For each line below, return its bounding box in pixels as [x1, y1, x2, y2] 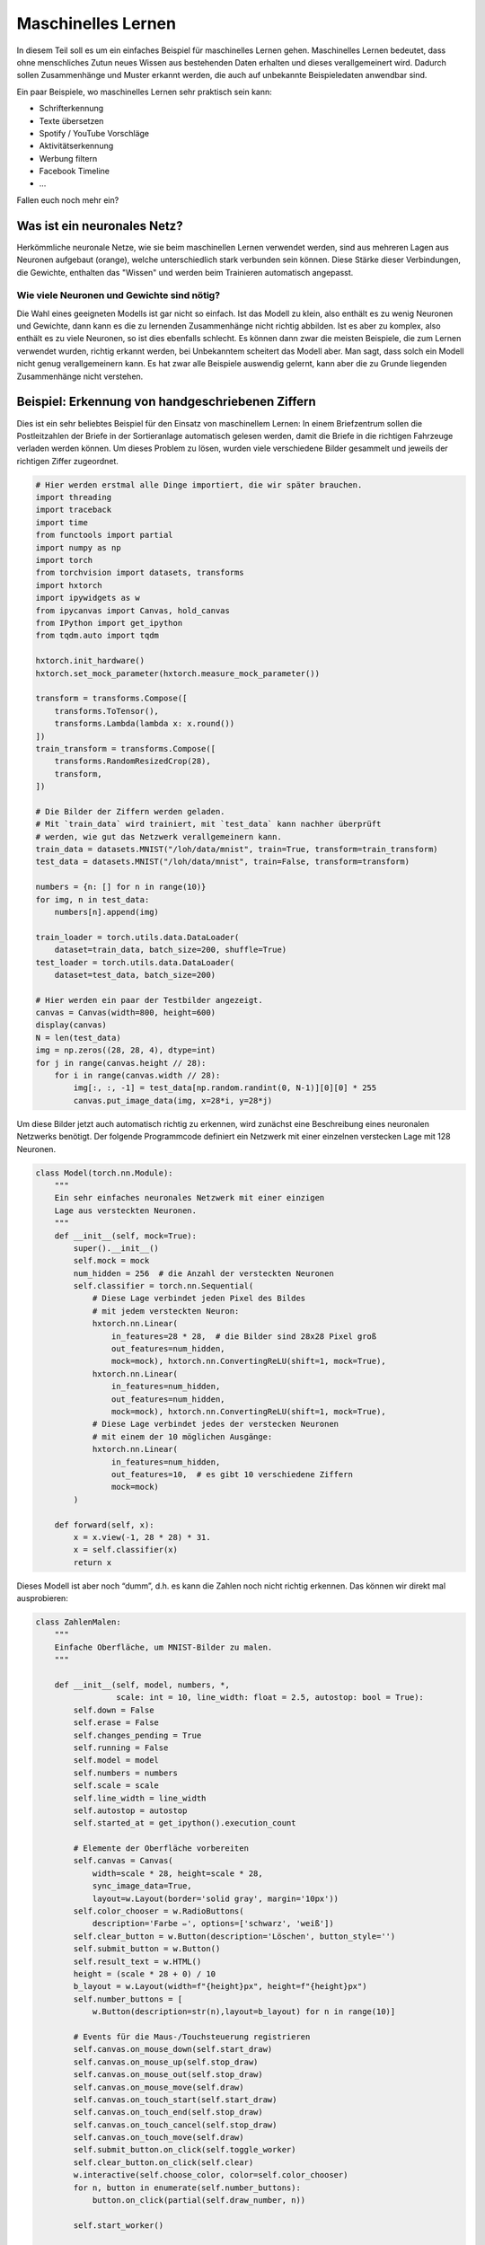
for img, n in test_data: [35, 894, 150, 904]
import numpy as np [35, 542, 121, 552]
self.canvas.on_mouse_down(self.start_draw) [73, 2044, 273, 2055]
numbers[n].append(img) [54, 907, 159, 917]
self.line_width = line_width [73, 1792, 207, 1803]
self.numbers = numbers [73, 1767, 179, 1778]
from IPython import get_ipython [35, 618, 183, 628]
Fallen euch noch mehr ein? [16, 194, 119, 206]
